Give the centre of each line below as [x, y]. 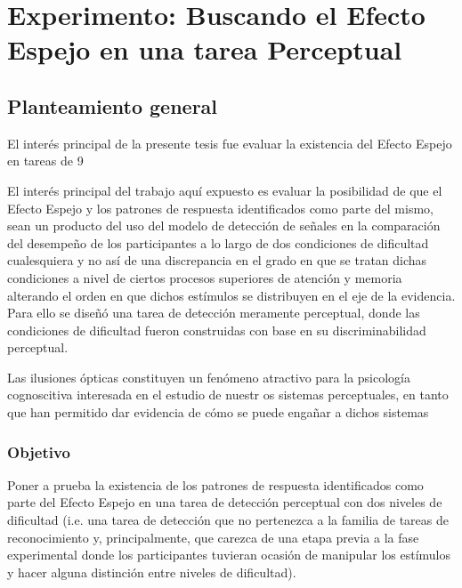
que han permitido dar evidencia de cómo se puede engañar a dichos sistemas [218, 412]
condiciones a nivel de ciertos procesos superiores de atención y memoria [205, 277]
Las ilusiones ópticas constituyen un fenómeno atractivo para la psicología [209, 377]
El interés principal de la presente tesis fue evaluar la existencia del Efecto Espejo [230, 143]
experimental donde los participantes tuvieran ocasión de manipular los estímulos [229, 555]
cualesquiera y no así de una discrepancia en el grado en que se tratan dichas [217, 260]
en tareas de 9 [45, 161]
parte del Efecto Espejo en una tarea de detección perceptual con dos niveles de [225, 502]
